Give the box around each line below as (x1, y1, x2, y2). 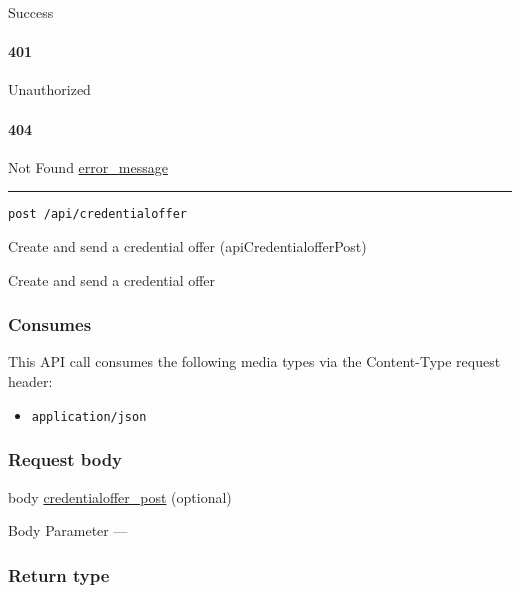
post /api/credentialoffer (8, 207, 187, 222)
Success (8, 2, 54, 22)
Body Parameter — (8, 520, 128, 541)
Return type (8, 562, 110, 587)
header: (8, 371, 53, 392)
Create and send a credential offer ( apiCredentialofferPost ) (8, 236, 367, 257)
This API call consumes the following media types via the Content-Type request (8, 351, 501, 372)
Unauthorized (8, 79, 91, 100)
